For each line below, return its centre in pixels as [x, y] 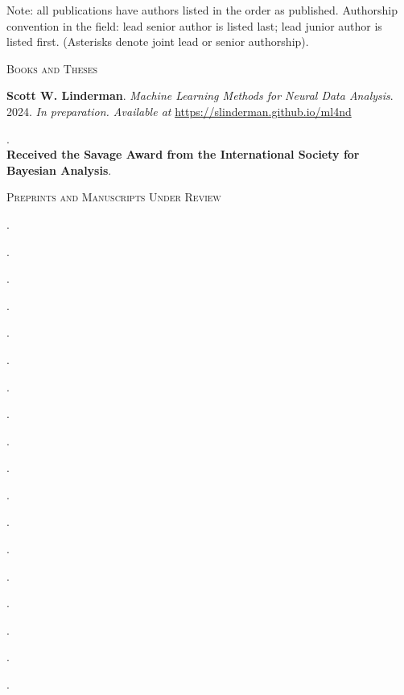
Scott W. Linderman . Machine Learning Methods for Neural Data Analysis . [200, 95]
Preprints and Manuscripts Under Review [114, 197]
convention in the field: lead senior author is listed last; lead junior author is [194, 25]
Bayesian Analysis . [59, 170]
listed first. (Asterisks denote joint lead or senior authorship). [158, 41]
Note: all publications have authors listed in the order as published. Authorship [202, 10]
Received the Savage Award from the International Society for [183, 154]
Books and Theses [52, 68]
